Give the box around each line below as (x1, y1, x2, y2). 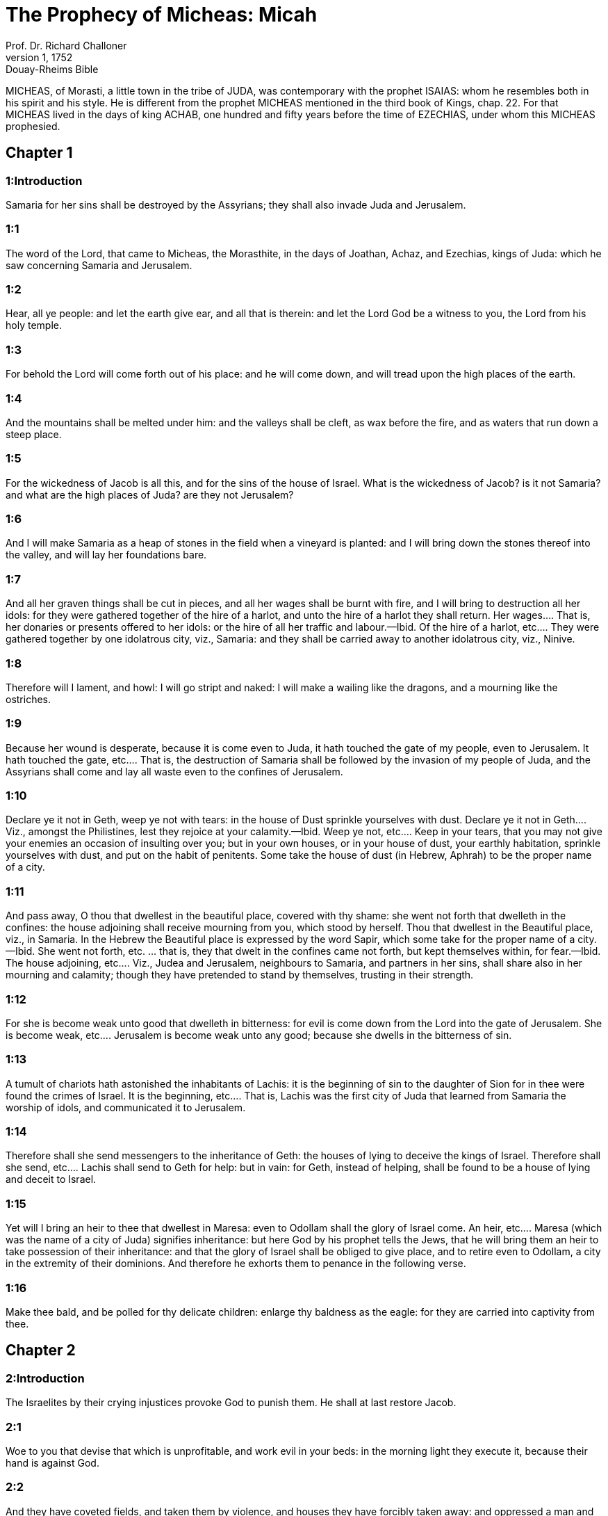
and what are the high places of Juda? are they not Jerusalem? (6, 488, 294, 501)
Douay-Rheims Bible (6, 63, 99, 75)
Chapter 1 (6, 144, 73, 162)
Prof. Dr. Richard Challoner (6, 39, 127, 51)
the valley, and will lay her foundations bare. (6, 549, 207, 561)
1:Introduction (6, 173, 83, 188)
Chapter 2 (6, 1341, 76, 1360)
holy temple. (6, 319, 62, 332)
